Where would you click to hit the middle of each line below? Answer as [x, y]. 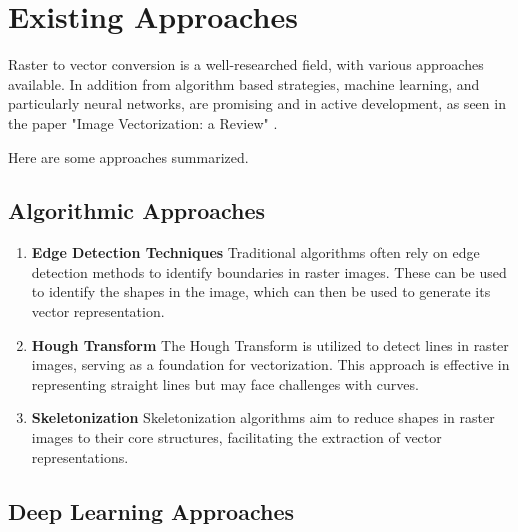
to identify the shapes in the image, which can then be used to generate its [261, 291]
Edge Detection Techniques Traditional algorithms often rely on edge [255, 252]
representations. [80, 456]
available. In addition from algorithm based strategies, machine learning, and [244, 83]
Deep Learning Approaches [151, 510]
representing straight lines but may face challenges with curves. [225, 383]
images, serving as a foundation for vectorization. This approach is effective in [270, 364]
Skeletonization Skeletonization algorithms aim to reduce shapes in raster [263, 417]
